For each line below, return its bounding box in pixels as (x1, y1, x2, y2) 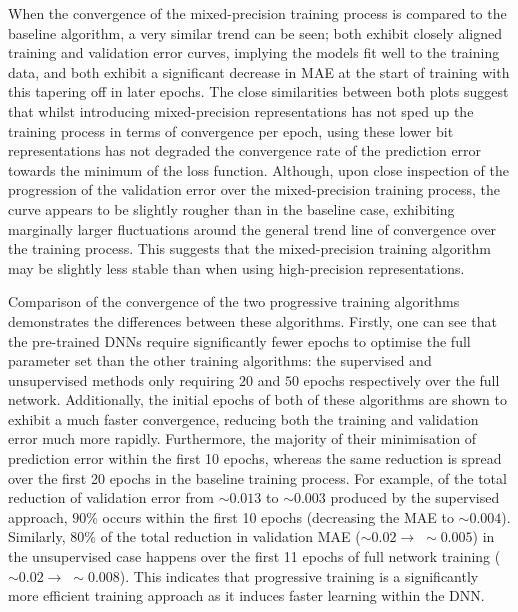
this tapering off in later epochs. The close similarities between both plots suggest (8, 81, 509, 102)
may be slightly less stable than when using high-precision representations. (8, 257, 465, 278)
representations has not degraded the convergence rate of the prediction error (8, 140, 482, 161)
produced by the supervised (330, 487, 500, 508)
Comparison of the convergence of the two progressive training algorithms (8, 291, 460, 312)
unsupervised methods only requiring (8, 369, 235, 390)
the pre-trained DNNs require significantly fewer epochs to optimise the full (8, 330, 471, 351)
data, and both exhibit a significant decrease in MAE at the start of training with (8, 61, 510, 82)
